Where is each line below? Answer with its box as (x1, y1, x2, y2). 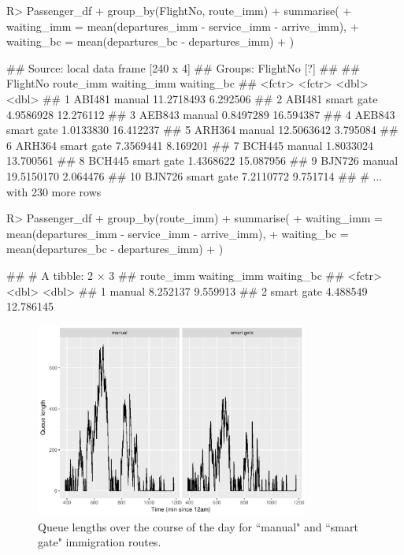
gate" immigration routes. (38, 534, 161, 550)
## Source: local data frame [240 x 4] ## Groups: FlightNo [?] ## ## (6, 59, 360, 76)
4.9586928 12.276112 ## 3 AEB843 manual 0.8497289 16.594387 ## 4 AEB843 (6, 106, 395, 122)
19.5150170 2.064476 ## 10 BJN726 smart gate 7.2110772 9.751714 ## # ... (6, 167, 383, 184)
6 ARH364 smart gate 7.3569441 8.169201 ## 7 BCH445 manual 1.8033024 (6, 136, 373, 153)
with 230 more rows (6, 183, 102, 199)
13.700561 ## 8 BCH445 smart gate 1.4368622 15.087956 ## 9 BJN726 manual (6, 152, 398, 169)
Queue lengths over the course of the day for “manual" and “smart (38, 518, 358, 535)
